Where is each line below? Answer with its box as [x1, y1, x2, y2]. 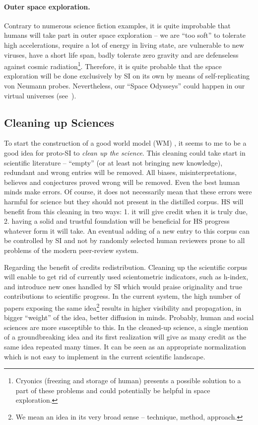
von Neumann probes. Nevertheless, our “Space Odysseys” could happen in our [4, 81, 245, 91]
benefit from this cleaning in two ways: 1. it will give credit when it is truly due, [4, 206, 248, 216]
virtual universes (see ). [4, 90, 76, 100]
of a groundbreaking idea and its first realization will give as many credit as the [4, 332, 247, 342]
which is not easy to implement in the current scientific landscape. [4, 351, 205, 361]
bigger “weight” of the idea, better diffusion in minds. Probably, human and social [4, 312, 254, 323]
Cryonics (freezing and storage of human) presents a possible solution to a [15, 375, 241, 386]
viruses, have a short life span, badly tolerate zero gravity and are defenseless [4, 49, 239, 60]
